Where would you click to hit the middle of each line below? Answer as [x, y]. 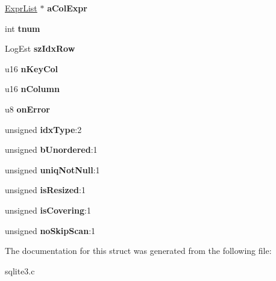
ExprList [21, 8]
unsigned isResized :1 [45, 190]
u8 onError [27, 109]
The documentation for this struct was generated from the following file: [138, 251]
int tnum [23, 28]
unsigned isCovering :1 [48, 210]
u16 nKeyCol [32, 68]
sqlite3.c [20, 270]
